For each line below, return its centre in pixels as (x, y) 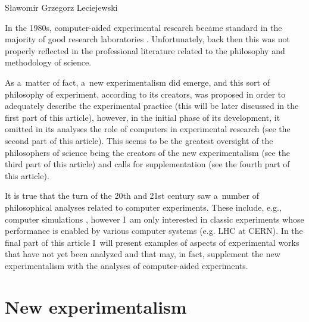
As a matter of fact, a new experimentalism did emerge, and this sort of (137, 82)
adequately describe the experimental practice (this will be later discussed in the (152, 106)
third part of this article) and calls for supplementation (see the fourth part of (147, 164)
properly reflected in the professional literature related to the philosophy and (145, 50)
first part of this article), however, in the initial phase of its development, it (143, 117)
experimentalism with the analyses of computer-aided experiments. (127, 265)
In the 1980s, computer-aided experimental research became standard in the (143, 27)
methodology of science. (48, 62)
